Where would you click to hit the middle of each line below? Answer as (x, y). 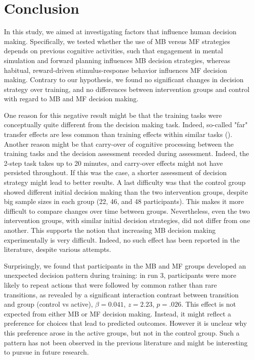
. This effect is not (209, 304)
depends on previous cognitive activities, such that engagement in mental (114, 51)
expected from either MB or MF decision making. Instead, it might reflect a (118, 313)
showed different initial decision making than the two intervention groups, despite (126, 191)
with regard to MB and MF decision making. (71, 99)
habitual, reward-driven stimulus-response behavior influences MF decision (116, 70)
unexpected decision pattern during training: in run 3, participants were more (120, 275)
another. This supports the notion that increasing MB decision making (110, 230)
